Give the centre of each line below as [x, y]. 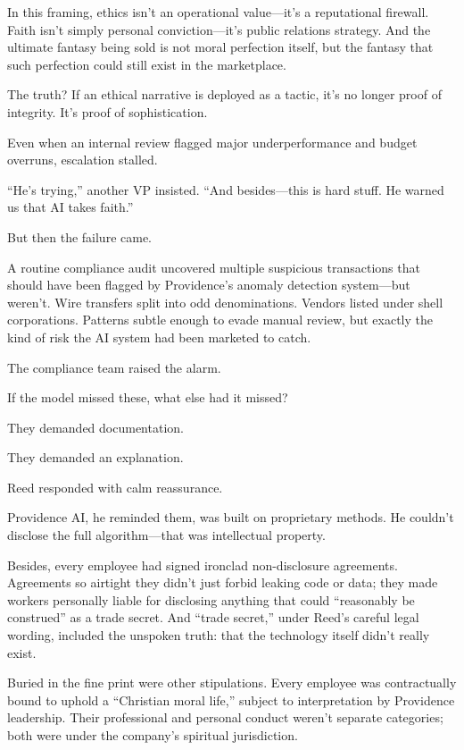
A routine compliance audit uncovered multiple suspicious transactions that [214, 267]
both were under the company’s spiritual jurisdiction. [153, 735]
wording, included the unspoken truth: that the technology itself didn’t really [219, 635]
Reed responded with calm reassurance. [115, 487]
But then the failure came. [80, 236]
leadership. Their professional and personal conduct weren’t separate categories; [225, 717]
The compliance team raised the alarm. [114, 367]
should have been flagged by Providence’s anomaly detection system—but [209, 285]
